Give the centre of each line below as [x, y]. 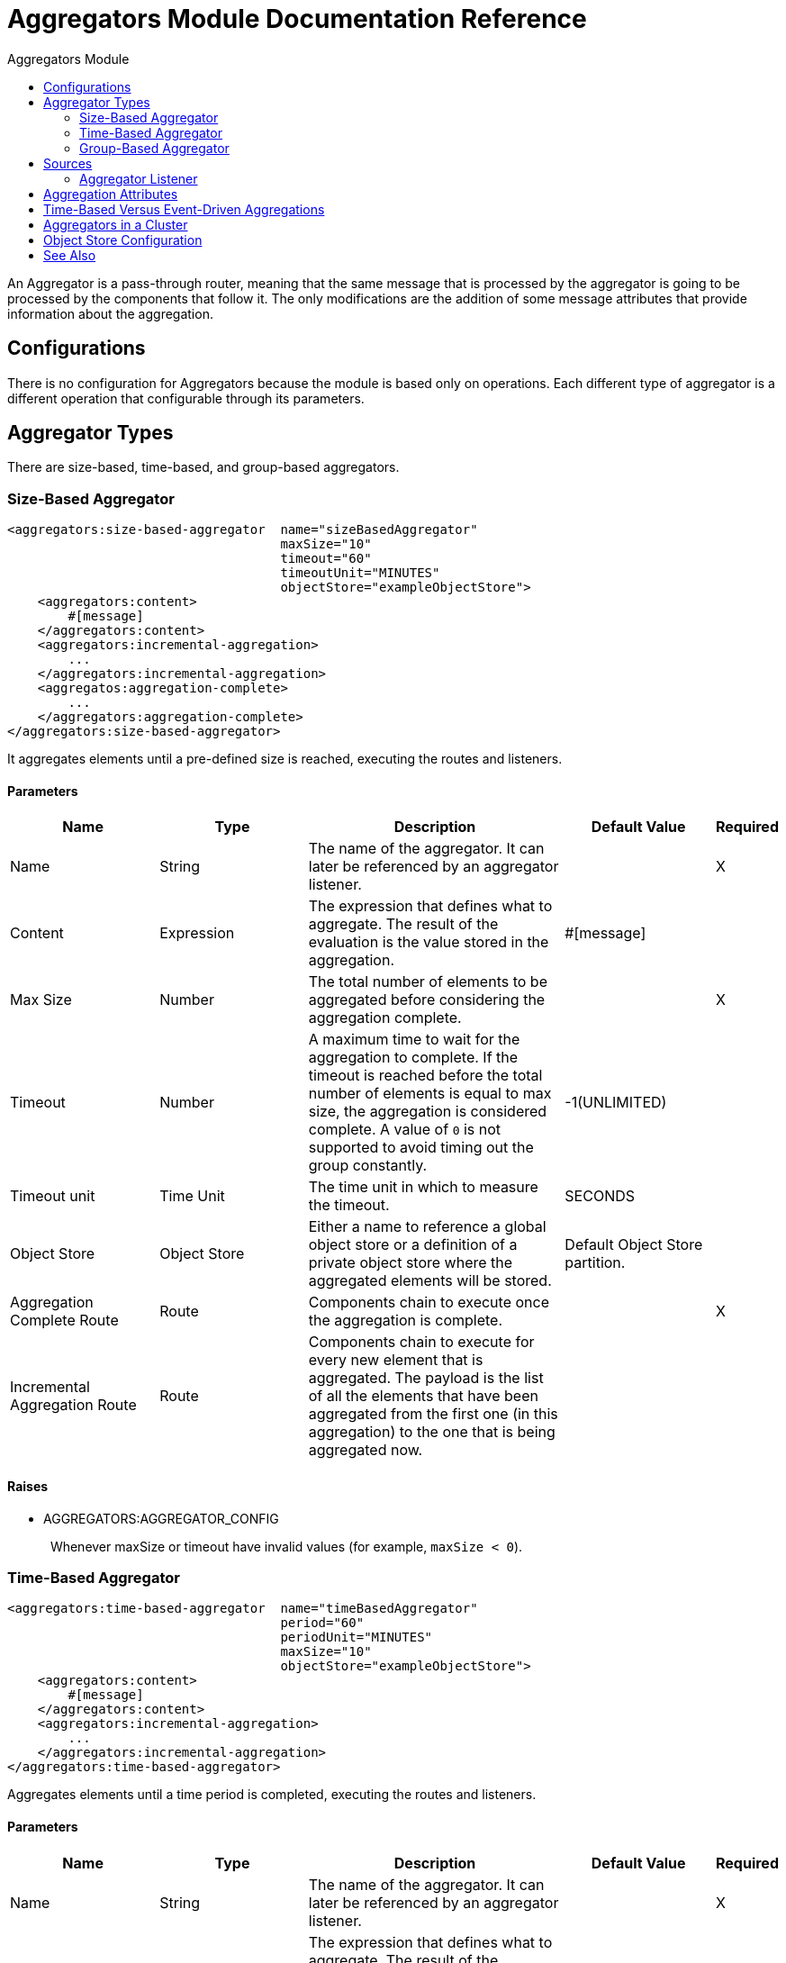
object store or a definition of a [413, 1245]
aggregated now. [366, 1450]
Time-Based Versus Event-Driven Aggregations [184, 209]
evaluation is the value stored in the [429, 942]
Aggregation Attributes [111, 194]
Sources [68, 163]
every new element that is [396, 1360]
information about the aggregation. [110, 313]
